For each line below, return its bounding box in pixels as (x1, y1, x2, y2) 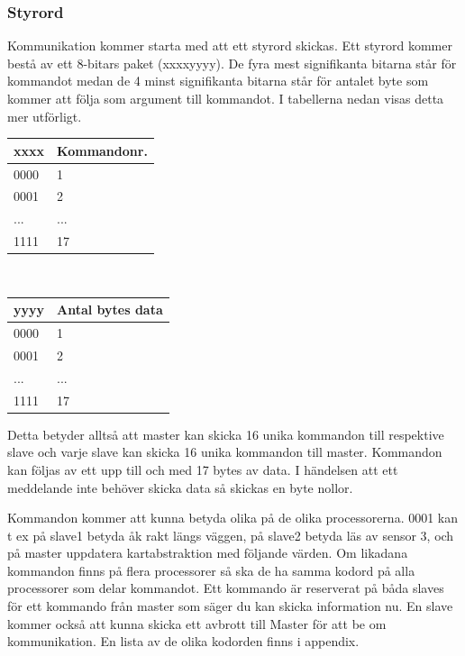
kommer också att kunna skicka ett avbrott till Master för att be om (7, 614, 387, 633)
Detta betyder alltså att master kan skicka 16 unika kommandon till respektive (7, 424, 444, 443)
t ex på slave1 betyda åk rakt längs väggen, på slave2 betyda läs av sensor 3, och (7, 525, 454, 544)
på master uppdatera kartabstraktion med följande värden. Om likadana (7, 543, 408, 562)
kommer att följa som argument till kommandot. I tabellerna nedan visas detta (7, 89, 444, 107)
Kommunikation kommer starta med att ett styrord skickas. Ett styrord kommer (7, 36, 452, 55)
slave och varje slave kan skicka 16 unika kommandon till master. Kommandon (7, 442, 442, 461)
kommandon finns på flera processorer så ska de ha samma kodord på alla (7, 560, 415, 579)
